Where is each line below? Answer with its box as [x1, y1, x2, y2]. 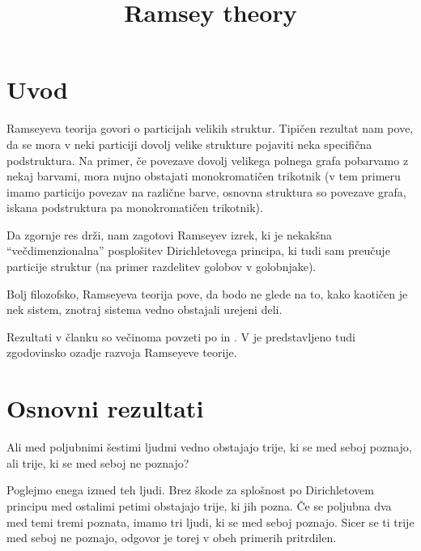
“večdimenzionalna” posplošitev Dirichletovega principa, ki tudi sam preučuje [6, 242, 390, 259]
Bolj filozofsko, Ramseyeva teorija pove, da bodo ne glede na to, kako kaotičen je [6, 285, 408, 302]
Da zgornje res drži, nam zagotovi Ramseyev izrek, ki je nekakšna [6, 226, 333, 243]
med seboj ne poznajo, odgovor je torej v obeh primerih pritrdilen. [6, 529, 337, 546]
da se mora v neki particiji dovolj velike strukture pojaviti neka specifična [6, 135, 372, 152]
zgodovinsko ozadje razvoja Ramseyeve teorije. [6, 344, 237, 361]
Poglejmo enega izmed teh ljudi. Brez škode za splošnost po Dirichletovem [6, 481, 374, 498]
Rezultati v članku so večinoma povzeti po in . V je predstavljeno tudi [6, 328, 355, 345]
